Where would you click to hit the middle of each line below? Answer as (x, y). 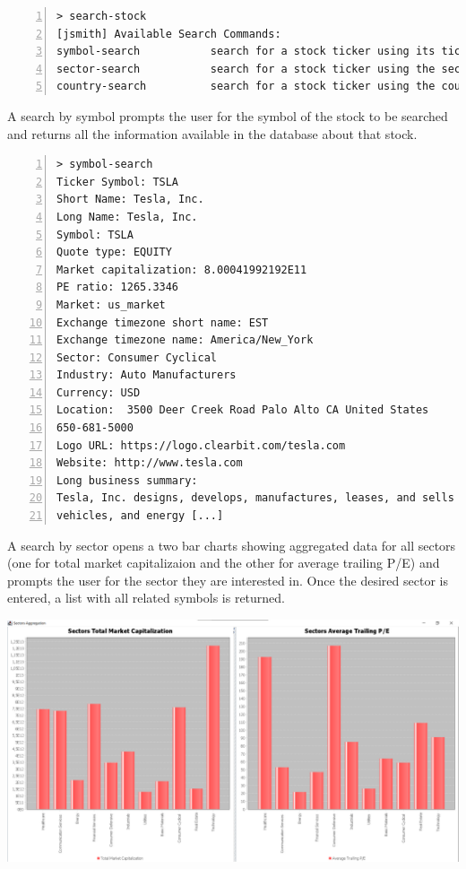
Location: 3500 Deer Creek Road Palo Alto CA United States (243, 410)
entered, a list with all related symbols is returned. (147, 598)
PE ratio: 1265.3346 (118, 287)
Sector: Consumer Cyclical (137, 357)
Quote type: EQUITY (114, 252)
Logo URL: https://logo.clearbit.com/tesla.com (201, 445)
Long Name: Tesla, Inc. (127, 217)
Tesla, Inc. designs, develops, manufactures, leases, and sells (255, 498)
